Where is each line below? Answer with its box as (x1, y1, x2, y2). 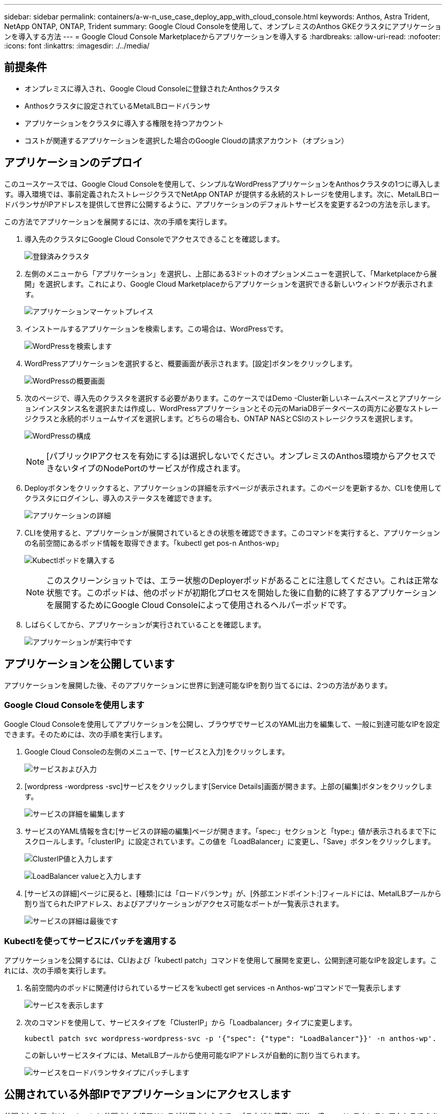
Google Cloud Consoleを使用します (4, 699, 145, 710)
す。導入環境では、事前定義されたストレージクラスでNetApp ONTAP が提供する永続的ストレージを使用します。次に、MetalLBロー (4, 189, 440, 198)
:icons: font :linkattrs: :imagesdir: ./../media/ (4, 41, 150, 50)
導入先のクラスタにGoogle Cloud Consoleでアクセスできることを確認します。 (24, 234, 284, 243)
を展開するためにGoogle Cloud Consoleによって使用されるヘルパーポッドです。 (46, 599, 351, 610)
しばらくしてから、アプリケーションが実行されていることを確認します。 (24, 620, 266, 629)
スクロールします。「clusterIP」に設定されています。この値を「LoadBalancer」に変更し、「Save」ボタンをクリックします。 (24, 837, 435, 846)
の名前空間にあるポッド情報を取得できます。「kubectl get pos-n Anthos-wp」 (24, 538, 283, 547)
